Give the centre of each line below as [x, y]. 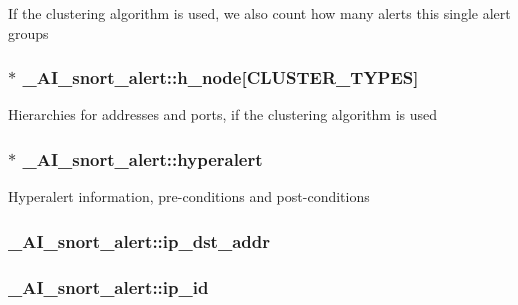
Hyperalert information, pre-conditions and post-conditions [189, 196]
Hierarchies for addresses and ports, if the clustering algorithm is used [223, 114]
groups [28, 32]
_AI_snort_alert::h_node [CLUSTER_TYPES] [220, 77]
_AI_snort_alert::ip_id [108, 286]
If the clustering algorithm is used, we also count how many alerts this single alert [259, 13]
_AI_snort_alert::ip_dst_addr [139, 240]
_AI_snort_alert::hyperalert [142, 158]
